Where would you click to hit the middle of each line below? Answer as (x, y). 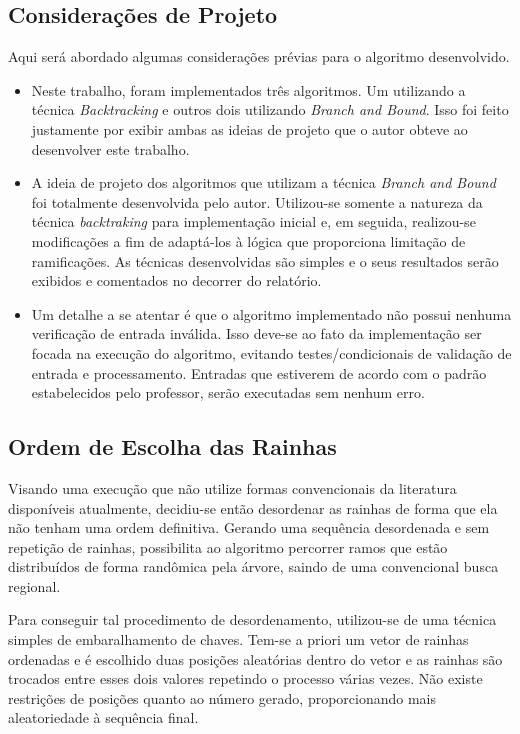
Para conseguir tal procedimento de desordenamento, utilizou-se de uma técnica (252, 619)
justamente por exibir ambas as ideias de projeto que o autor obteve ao (249, 128)
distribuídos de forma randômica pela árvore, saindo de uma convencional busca (253, 566)
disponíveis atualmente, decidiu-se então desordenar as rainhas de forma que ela (253, 507)
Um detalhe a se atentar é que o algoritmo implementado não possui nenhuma (271, 313)
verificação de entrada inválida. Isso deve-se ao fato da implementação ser (256, 333)
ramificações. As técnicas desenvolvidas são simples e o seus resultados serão (265, 260)
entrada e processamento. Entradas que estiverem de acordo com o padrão (259, 372)
